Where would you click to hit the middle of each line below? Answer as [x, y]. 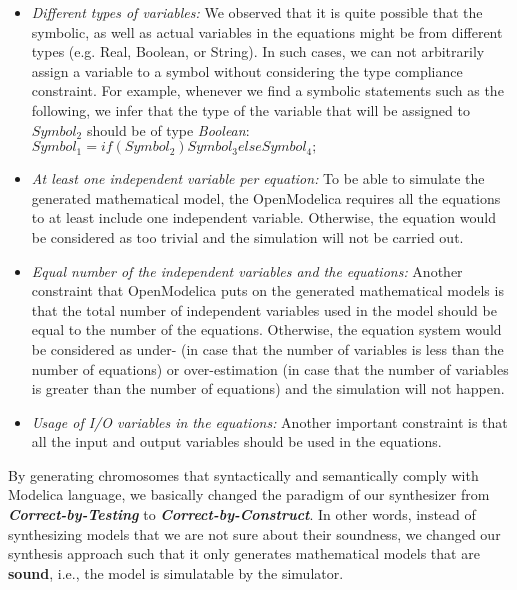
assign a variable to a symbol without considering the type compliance [247, 70]
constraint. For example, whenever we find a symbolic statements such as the [267, 90]
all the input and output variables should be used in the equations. [236, 441]
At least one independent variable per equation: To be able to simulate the [258, 178]
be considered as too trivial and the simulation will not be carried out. [247, 236]
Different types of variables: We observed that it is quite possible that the [257, 12]
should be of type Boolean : [168, 129]
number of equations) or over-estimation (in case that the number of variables [270, 368]
